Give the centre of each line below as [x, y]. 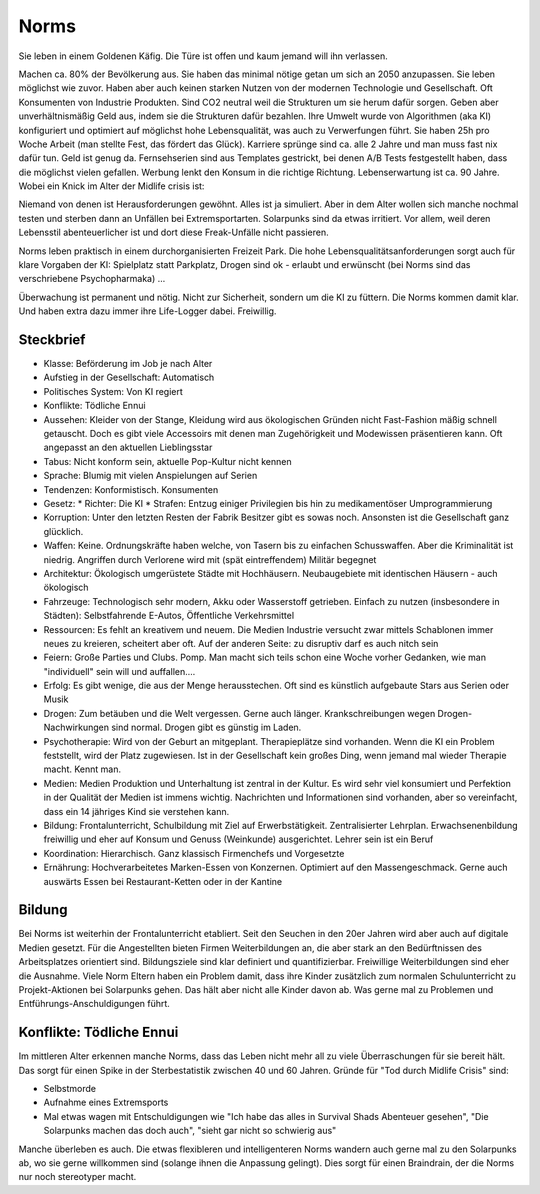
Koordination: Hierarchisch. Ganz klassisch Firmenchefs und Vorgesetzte [194, 853]
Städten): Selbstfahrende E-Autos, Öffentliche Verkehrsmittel [169, 616]
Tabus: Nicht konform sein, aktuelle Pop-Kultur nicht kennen [167, 461]
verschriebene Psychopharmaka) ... [92, 279]
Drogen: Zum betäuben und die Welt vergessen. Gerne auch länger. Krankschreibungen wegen [239, 713]
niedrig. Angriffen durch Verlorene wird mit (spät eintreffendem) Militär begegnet [210, 559]
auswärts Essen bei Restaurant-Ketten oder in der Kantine [163, 881]
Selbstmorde [70, 1089]
